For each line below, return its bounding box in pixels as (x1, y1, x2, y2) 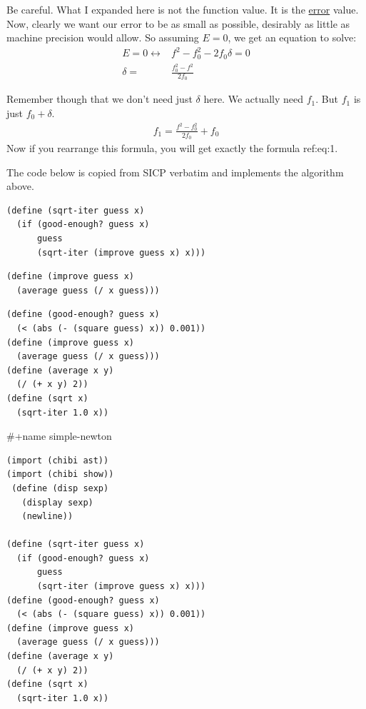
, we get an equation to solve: (228, 30, 357, 45)
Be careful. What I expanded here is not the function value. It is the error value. (6, 2, 359, 16)
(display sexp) (21, 497, 93, 508)
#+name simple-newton (6, 428, 112, 443)
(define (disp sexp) (11, 483, 109, 493)
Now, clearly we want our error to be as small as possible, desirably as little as (6, 16, 350, 31)
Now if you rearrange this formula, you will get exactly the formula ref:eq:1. (6, 141, 338, 156)
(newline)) (21, 511, 73, 522)
